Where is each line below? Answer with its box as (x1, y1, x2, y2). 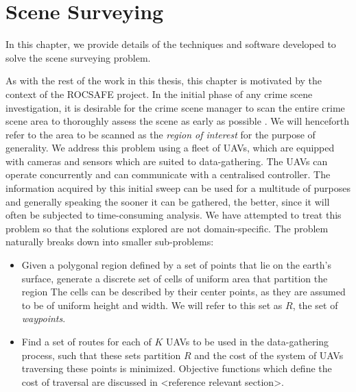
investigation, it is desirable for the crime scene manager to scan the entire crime (5, 100, 345, 114)
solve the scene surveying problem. (5, 50, 151, 64)
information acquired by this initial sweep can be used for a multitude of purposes (5, 181, 351, 195)
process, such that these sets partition (21, 347, 181, 362)
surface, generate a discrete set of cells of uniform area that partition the (21, 271, 328, 285)
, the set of (292, 297, 338, 312)
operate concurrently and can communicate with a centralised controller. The (5, 167, 331, 182)
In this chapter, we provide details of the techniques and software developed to (5, 37, 336, 51)
